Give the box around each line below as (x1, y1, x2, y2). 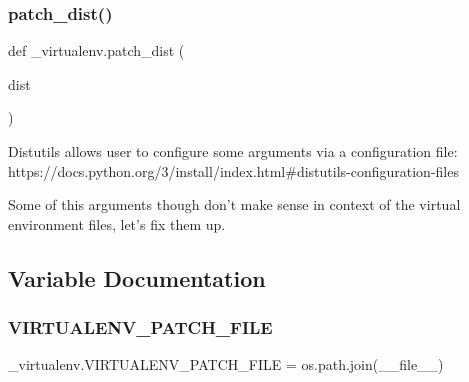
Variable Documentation (8, 262, 266, 293)
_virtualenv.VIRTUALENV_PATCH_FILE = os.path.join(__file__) (8, 354, 444, 375)
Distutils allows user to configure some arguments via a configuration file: (8, 141, 458, 161)
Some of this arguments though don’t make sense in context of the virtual (8, 194, 461, 215)
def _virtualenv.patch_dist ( (8, 40, 185, 61)
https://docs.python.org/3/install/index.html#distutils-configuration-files (8, 160, 459, 181)
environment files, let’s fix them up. (8, 213, 226, 234)
